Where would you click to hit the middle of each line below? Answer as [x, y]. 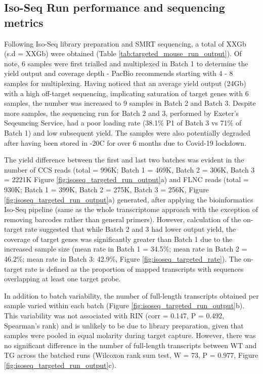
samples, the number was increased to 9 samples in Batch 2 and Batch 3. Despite [130, 103]
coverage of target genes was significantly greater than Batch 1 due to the [118, 239]
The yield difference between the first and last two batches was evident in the [124, 160]
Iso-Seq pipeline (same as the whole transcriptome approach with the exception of [131, 209]
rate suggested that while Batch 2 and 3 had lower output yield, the [130, 229]
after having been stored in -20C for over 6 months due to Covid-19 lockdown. [125, 142]
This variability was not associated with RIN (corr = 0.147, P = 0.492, [114, 316]
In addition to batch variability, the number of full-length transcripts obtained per [131, 295]
